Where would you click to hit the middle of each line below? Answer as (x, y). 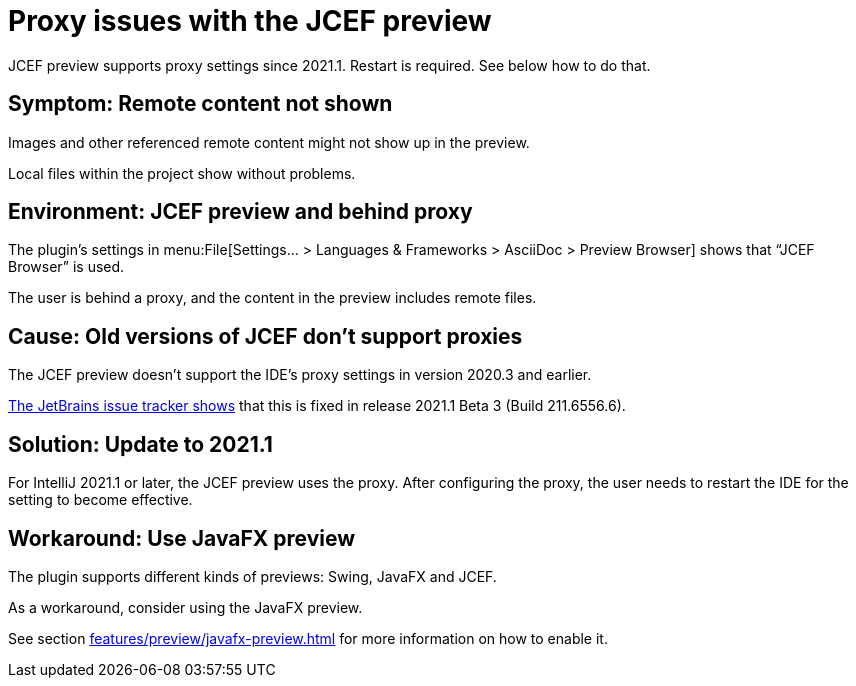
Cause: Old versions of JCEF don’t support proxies (265, 336)
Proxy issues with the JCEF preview (250, 21)
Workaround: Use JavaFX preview (182, 538)
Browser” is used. (66, 267)
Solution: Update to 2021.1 (140, 444)
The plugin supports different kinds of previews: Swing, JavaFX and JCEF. (252, 576)
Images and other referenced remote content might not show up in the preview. (269, 142)
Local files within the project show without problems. (182, 173)
